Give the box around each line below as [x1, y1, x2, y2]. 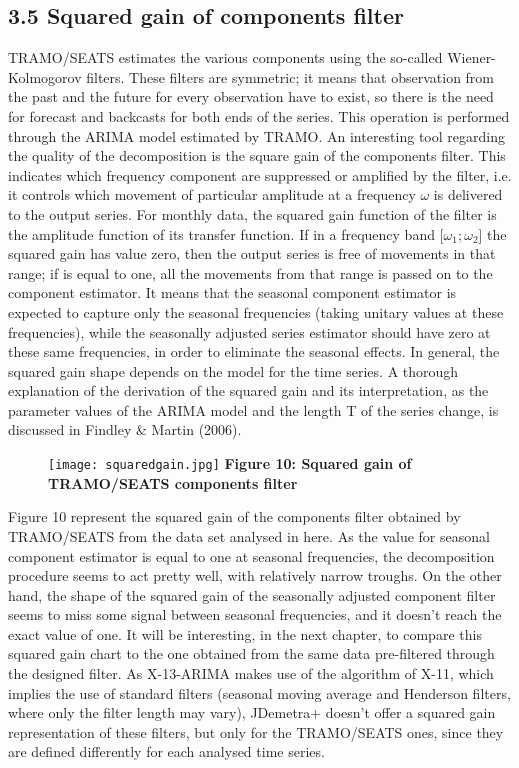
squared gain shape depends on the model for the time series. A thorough [8, 360, 459, 381]
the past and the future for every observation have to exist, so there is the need [8, 86, 494, 107]
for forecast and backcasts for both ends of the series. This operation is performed [8, 105, 510, 126]
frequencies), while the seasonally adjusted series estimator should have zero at [8, 321, 491, 342]
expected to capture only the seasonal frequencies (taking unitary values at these [8, 301, 504, 322]
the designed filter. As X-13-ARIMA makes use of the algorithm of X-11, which [8, 663, 494, 684]
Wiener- [447, 47, 496, 68]
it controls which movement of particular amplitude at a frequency [8, 184, 416, 205]
